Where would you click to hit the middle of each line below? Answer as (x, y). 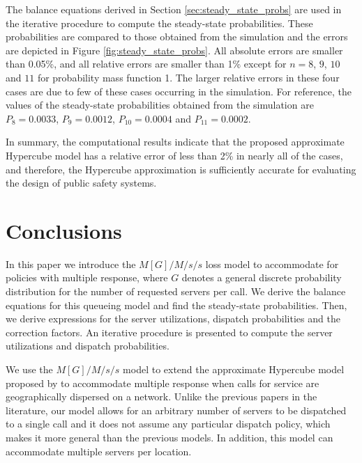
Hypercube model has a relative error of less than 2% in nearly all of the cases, (174, 155)
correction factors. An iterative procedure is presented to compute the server (169, 332)
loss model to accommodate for (272, 264)
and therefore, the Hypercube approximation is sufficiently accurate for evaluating (181, 169)
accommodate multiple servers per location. (99, 451)
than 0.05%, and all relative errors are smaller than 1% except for (146, 64)
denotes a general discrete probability (262, 277)
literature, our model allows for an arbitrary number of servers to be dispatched (176, 410)
